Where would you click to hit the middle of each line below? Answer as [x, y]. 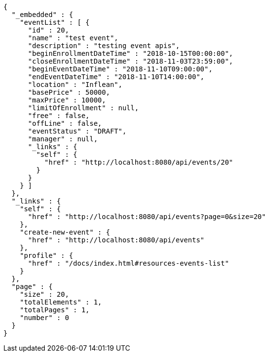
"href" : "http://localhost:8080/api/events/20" [139, 162]
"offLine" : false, [65, 123]
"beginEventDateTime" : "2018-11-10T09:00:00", [120, 69]
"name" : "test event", [73, 38]
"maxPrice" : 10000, [67, 100]
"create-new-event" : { [65, 232]
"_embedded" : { [42, 15]
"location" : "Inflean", [75, 85]
